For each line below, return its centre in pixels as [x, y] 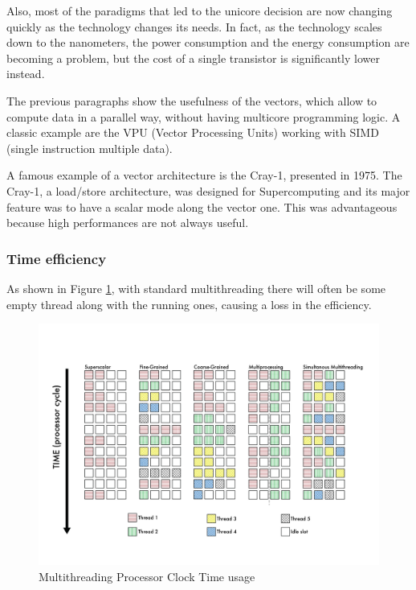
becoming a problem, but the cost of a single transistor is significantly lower [193, 58]
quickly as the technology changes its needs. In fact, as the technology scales [194, 26]
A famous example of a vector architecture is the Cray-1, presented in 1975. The [204, 175]
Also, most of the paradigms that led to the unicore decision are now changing [200, 10]
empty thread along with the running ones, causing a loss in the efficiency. [189, 304]
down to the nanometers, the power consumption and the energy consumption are [208, 42]
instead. [26, 74]
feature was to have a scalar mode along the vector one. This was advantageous [202, 206]
